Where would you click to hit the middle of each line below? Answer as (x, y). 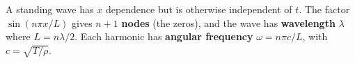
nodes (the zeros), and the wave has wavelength (228, 22)
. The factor (324, 9)
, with (315, 36)
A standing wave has (50, 9)
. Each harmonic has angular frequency (164, 36)
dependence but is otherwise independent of (199, 9)
